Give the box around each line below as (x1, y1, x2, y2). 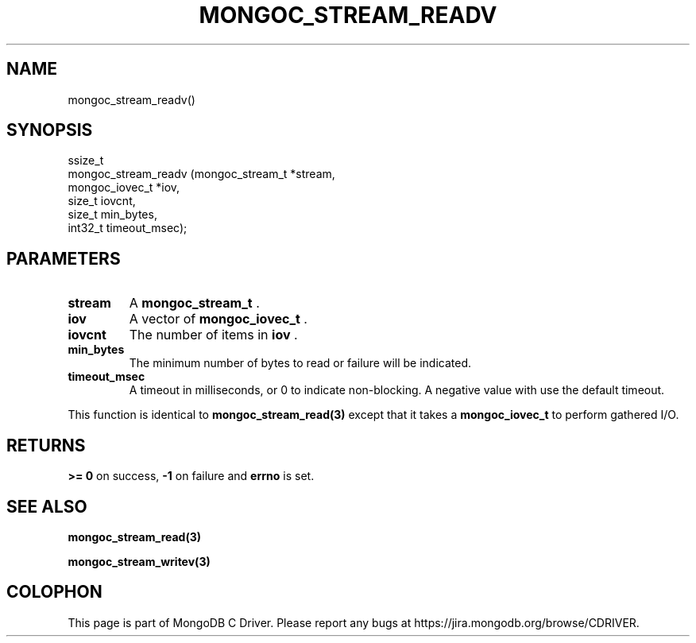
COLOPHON (6, 582, 102, 602)
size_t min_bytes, (68, 207, 157, 222)
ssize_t (68, 153, 104, 168)
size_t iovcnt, (68, 194, 136, 208)
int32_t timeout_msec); (68, 221, 188, 235)
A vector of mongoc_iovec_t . (129, 311, 307, 327)
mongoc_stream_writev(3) (68, 554, 211, 568)
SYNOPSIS (6, 120, 93, 141)
